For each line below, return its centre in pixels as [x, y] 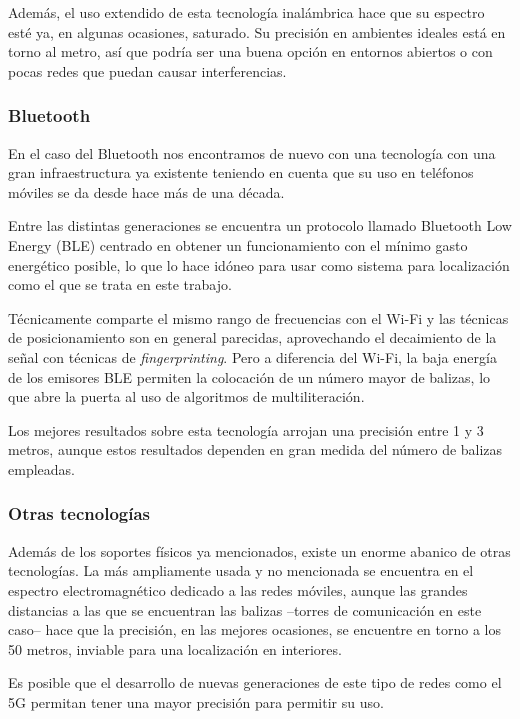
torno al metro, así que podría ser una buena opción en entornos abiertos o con [250, 51]
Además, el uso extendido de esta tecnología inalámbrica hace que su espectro [246, 12]
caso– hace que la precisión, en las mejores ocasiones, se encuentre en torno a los [255, 629]
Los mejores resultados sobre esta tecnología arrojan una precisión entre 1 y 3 [246, 429]
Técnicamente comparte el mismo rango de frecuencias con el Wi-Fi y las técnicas [258, 317]
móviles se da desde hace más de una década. [146, 191]
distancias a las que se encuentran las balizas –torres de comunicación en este [245, 609]
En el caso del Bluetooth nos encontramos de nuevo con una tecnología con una [252, 152]
